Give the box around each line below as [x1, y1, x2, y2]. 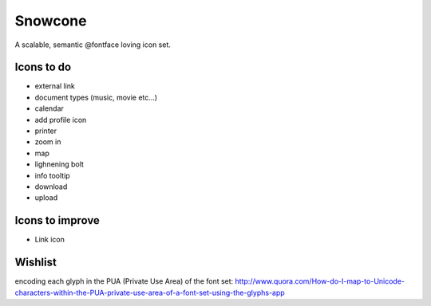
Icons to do [14, 61, 72, 74]
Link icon [34, 235, 65, 245]
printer [34, 126, 57, 135]
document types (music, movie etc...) [34, 92, 158, 102]
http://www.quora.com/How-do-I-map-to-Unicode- [235, 277, 405, 286]
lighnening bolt [34, 159, 84, 169]
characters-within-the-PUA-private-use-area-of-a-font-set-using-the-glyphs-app [14, 288, 285, 297]
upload [34, 193, 58, 202]
